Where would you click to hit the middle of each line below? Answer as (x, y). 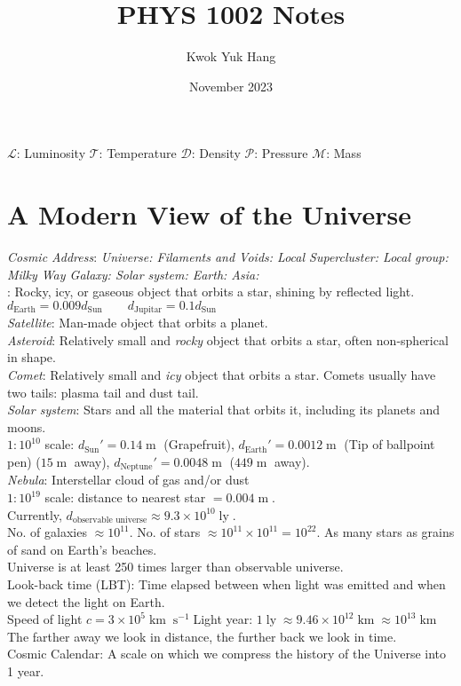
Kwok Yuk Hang (231, 56)
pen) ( (24, 462)
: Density (216, 153)
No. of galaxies (47, 532)
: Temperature (138, 153)
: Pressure (281, 153)
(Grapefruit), (199, 444)
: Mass (344, 153)
